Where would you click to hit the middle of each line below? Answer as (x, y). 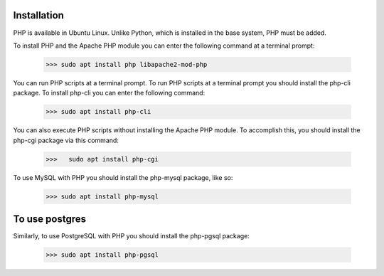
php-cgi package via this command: (66, 140)
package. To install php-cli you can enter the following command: (109, 93)
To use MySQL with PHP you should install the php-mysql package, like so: (123, 177)
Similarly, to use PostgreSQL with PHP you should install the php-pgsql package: (132, 236)
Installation (38, 15)
